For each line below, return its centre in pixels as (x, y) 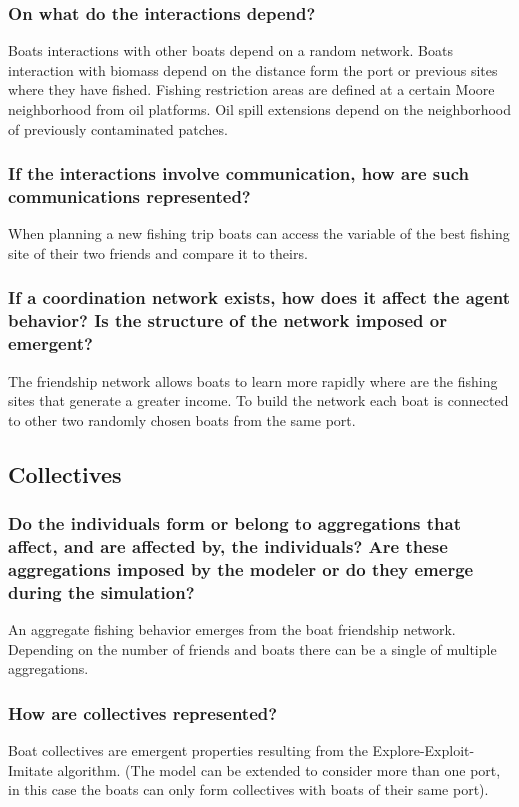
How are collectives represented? (143, 712)
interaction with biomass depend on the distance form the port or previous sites (253, 69)
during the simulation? (101, 591)
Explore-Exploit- (423, 750)
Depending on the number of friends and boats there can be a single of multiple (252, 648)
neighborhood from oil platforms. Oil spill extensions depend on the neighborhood (260, 109)
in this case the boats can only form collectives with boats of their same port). (248, 789)
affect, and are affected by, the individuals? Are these (228, 545)
